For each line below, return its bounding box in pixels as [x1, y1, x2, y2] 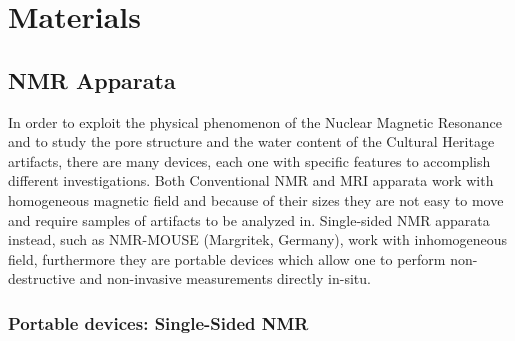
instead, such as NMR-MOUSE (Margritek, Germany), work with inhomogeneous [8, 229, 508, 250]
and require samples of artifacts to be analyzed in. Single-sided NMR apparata [8, 209, 490, 230]
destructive [8, 268, 76, 289]
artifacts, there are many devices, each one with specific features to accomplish [8, 150, 491, 171]
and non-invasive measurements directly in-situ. [79, 268, 371, 289]
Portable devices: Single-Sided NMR [8, 310, 309, 335]
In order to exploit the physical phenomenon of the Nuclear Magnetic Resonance [8, 111, 502, 132]
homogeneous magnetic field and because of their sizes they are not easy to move [8, 189, 504, 210]
